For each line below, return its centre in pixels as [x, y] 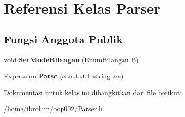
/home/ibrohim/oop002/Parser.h [53, 108]
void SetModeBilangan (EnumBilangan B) [71, 59]
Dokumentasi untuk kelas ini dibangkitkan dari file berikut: [93, 92]
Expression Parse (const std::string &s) [64, 76]
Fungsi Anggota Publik [63, 39]
